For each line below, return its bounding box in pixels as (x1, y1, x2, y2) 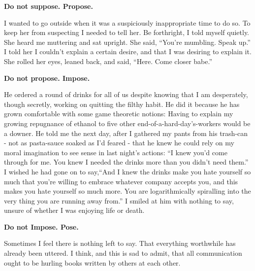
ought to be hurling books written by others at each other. (4, 257, 181, 268)
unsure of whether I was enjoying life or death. (4, 205, 145, 215)
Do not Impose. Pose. (4, 221, 79, 232)
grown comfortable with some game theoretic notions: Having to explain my (4, 108, 233, 119)
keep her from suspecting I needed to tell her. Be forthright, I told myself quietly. (4, 27, 250, 37)
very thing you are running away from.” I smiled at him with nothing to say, (4, 195, 234, 205)
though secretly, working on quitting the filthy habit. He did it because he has (4, 99, 240, 109)
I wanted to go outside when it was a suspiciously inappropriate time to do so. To (4, 17, 251, 28)
